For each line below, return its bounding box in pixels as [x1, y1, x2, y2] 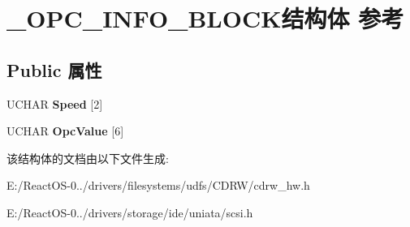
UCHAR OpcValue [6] [6, 122, 124, 139]
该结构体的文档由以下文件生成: [6, 149, 169, 166]
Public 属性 [6, 57, 102, 82]
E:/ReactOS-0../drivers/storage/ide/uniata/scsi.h [6, 203, 253, 221]
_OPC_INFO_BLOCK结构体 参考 [6, 2, 404, 35]
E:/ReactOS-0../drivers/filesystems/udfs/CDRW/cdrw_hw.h [6, 177, 310, 194]
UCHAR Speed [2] [6, 95, 103, 112]
